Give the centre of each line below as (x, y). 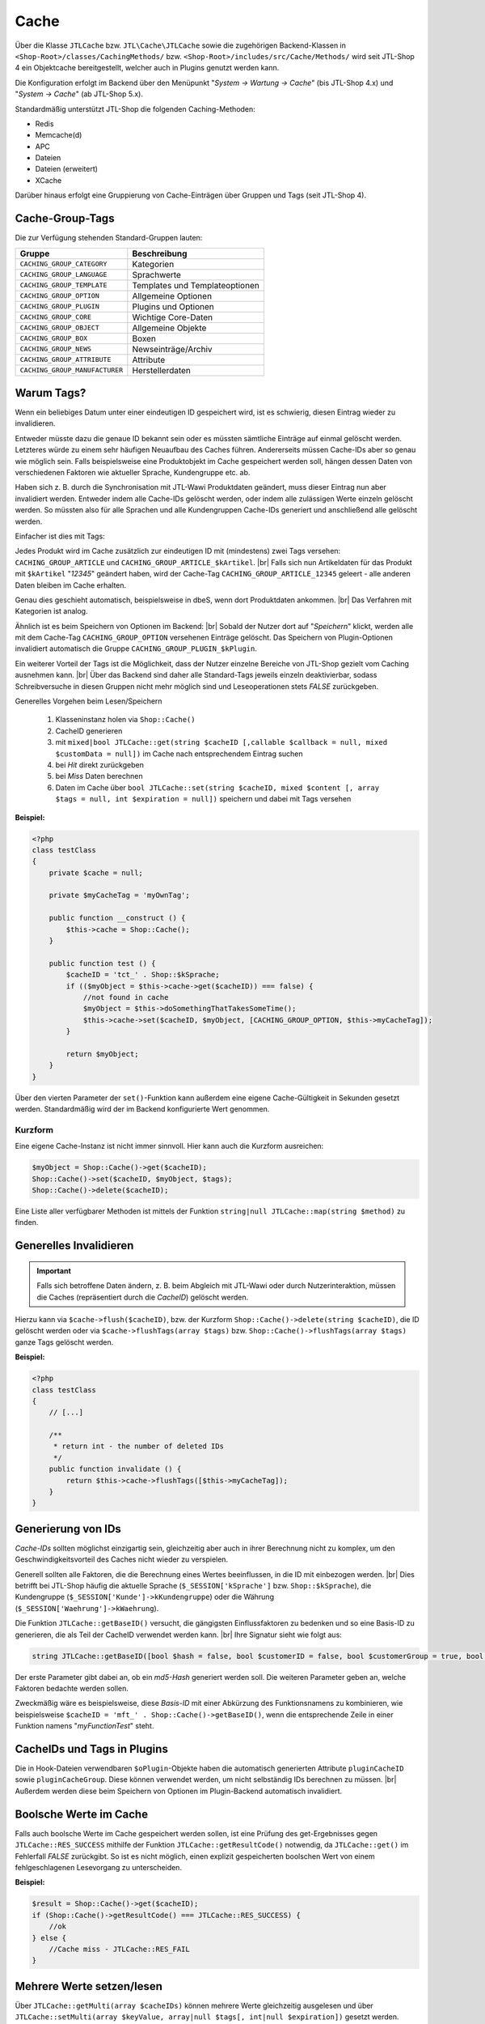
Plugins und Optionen (173, 306)
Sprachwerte (157, 274)
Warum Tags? (51, 393)
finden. (27, 1222)
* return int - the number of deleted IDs (138, 1446)
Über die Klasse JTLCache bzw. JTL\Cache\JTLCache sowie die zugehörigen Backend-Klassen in (181, 45)
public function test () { (103, 963)
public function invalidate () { (115, 1469)
